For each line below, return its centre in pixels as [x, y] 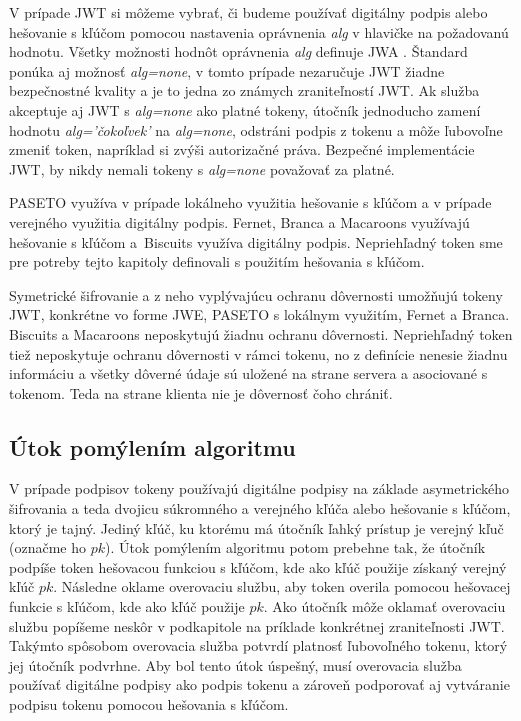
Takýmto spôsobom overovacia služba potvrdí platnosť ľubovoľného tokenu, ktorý [258, 645]
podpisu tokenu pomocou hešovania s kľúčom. [149, 704]
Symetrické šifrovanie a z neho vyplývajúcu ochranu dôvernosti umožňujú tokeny [256, 294]
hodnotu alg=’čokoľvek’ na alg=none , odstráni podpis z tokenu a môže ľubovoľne [256, 129]
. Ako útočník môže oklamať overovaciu [384, 606]
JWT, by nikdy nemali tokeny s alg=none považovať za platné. [202, 168]
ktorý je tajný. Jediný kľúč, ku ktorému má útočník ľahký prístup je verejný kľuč [256, 527]
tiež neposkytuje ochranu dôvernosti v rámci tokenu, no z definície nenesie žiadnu [258, 353]
